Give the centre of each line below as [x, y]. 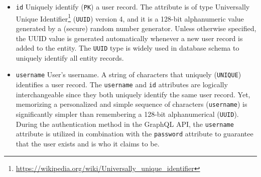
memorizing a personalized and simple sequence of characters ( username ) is [132, 104]
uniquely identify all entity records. [70, 57]
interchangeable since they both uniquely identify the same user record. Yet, [133, 94]
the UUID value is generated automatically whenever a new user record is [129, 38]
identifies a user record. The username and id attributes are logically [122, 84]
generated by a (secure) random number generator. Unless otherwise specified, [136, 28]
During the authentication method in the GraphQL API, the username [125, 124]
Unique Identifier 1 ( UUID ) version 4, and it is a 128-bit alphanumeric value [130, 18]
